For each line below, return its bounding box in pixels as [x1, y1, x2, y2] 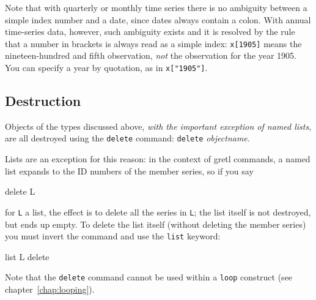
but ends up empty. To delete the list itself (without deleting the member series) [5, 217, 306, 230]
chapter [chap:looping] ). [5, 283, 95, 296]
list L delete [5, 250, 50, 263]
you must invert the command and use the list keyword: [5, 230, 221, 242]
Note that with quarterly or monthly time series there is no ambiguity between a [5, 1, 307, 13]
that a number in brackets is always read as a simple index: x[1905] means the [5, 37, 302, 50]
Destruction [5, 91, 81, 110]
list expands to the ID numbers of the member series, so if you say [5, 164, 254, 177]
